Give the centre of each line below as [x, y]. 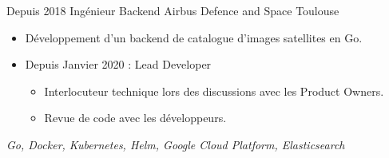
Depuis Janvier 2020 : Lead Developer [118, 64]
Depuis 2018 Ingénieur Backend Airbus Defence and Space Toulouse [173, 10]
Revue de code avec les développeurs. [135, 118]
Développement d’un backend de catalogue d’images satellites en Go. [194, 37]
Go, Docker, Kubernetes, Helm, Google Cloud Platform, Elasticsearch [176, 144]
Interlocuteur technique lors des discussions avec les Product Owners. [214, 91]
